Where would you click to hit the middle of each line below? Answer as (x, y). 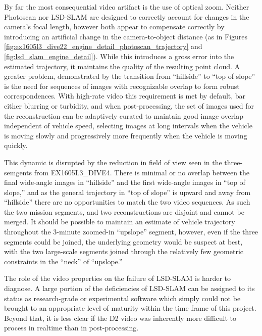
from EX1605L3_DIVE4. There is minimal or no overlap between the (142, 172)
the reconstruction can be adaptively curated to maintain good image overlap (124, 115)
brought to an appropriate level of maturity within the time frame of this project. (130, 308)
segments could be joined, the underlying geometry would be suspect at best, (123, 241)
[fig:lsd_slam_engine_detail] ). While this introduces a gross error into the (119, 56)
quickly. (16, 145)
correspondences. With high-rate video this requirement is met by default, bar (125, 96)
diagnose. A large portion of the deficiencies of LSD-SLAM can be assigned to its (129, 288)
